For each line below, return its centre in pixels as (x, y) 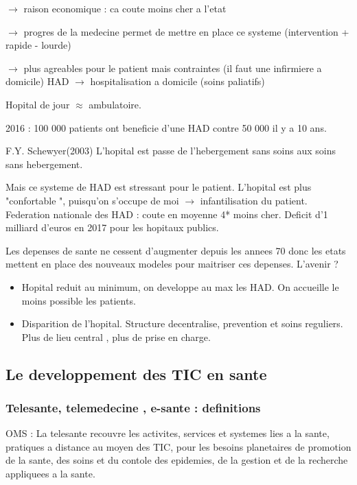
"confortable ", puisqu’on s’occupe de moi (92, 200)
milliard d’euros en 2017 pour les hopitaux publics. (112, 227)
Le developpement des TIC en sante (136, 374)
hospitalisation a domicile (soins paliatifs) (177, 81)
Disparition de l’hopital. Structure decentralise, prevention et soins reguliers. (182, 323)
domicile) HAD (37, 81)
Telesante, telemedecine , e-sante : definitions (133, 407)
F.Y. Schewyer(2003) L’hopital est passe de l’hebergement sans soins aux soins (171, 151)
